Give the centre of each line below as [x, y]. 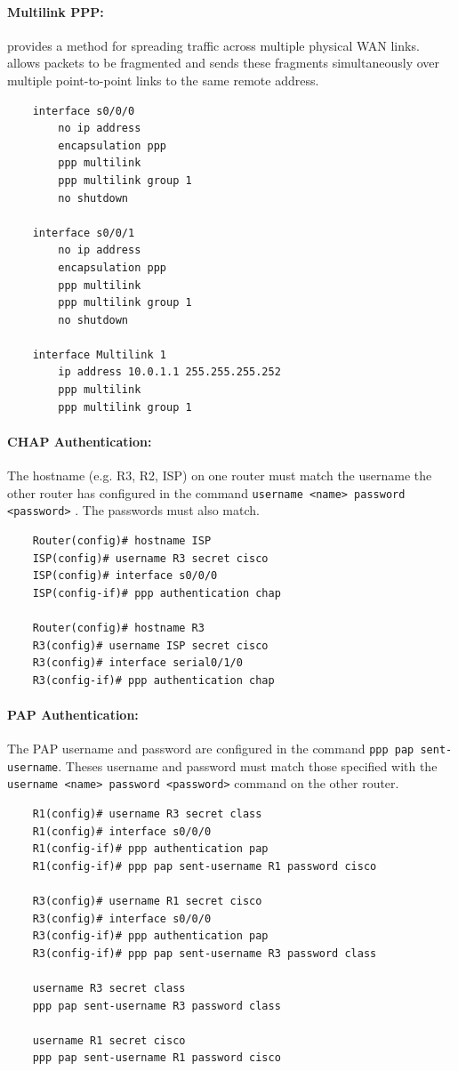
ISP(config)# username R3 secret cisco [150, 558]
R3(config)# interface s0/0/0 [122, 918]
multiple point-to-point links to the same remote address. [163, 80]
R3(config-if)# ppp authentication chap [153, 680]
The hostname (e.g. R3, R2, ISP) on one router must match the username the [220, 475]
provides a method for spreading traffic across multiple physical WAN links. [213, 45]
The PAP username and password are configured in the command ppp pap [211, 749]
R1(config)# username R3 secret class [147, 814]
